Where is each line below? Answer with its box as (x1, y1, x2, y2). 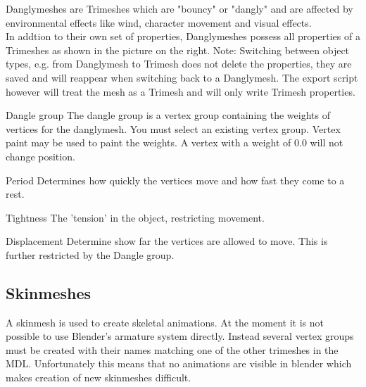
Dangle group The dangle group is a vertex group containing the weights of (6, 108, 330, 122)
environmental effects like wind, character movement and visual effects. (6, 15, 312, 30)
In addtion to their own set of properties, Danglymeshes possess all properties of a (6, 29, 360, 44)
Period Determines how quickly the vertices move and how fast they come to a (6, 172, 345, 187)
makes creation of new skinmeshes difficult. (6, 370, 191, 385)
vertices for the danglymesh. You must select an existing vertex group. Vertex (6, 121, 341, 136)
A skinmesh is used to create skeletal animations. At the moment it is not (6, 315, 324, 329)
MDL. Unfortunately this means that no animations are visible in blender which (6, 356, 352, 371)
